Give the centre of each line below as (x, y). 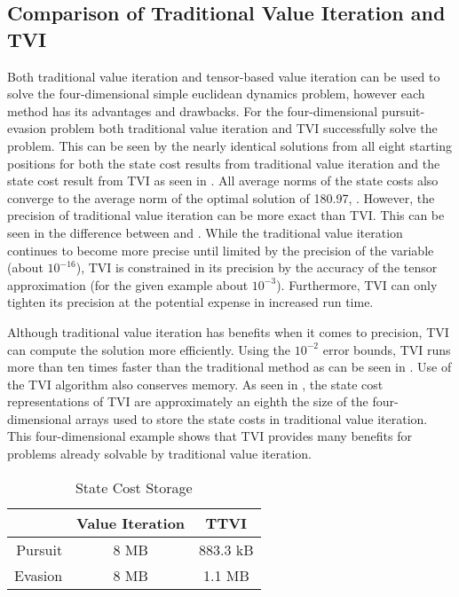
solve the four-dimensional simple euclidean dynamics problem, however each (216, 94)
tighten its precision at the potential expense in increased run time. (190, 302)
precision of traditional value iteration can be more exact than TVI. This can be (226, 215)
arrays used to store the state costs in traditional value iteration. (252, 418)
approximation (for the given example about (128, 284)
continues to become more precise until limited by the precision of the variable (221, 250)
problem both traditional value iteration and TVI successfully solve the (244, 128)
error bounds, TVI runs (387, 349)
